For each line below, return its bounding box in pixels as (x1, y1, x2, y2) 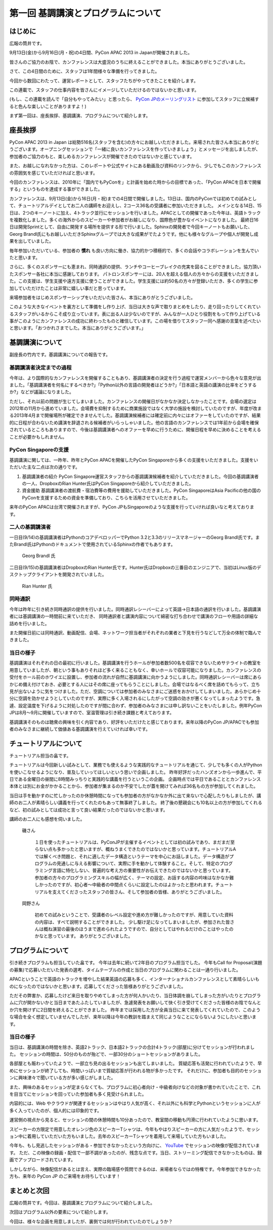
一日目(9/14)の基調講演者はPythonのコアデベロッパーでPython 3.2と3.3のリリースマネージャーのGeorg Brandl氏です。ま (9, 534, 260, 540)
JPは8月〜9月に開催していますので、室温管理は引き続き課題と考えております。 (9, 710, 174, 716)
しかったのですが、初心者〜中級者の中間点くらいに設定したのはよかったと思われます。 (34, 882, 216, 888)
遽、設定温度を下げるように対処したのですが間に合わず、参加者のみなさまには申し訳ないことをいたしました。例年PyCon (9, 702, 262, 708)
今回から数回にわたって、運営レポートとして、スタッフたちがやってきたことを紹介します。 (9, 78, 198, 84)
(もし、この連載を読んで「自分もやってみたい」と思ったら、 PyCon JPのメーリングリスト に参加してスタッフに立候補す (9, 96, 259, 102)
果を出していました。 (9, 238, 54, 244)
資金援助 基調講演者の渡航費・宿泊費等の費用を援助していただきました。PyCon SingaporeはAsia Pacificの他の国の (22, 487, 261, 494)
